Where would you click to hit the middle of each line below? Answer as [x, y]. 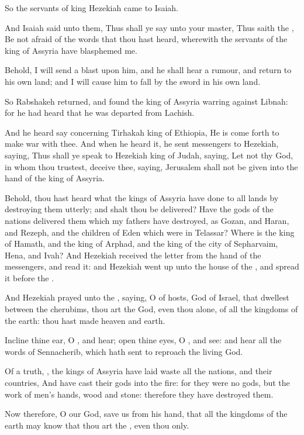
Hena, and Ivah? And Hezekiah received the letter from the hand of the [133, 255]
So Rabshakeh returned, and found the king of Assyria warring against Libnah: [146, 101]
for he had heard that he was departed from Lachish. [100, 113]
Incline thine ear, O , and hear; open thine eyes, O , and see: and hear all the [143, 340]
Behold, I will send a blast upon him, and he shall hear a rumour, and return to [148, 70]
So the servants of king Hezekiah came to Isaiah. [91, 8]
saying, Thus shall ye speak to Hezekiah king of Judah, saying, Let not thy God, [149, 155]
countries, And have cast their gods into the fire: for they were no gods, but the [147, 383]
